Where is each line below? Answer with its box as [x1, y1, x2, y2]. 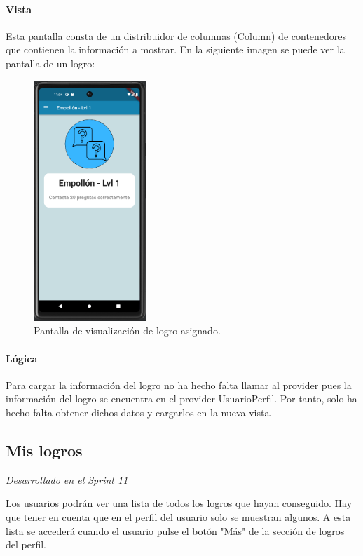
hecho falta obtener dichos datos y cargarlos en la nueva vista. [6, 405, 273, 419]
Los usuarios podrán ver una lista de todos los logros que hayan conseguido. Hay [6, 496, 352, 510]
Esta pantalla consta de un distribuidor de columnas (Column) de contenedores [6, 28, 347, 43]
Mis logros [6, 439, 83, 461]
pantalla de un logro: [6, 55, 95, 70]
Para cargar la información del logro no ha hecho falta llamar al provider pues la [6, 377, 352, 392]
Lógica [6, 351, 38, 365]
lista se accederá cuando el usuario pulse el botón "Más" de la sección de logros [6, 523, 345, 538]
